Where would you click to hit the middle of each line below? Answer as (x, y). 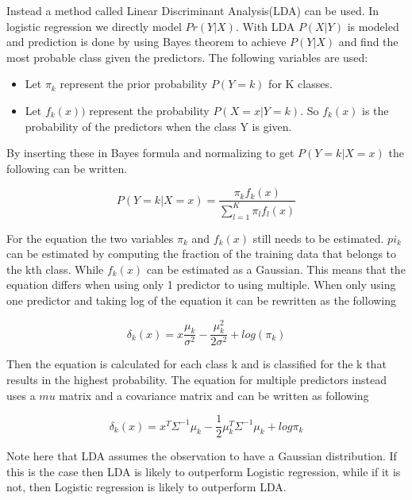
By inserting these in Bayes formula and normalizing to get (150, 153)
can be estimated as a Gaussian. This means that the (276, 269)
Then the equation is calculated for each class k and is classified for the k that (196, 364)
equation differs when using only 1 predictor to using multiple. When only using (201, 285)
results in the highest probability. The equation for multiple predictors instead (196, 380)
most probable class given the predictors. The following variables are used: (187, 57)
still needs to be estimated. (318, 238)
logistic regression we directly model (94, 26)
